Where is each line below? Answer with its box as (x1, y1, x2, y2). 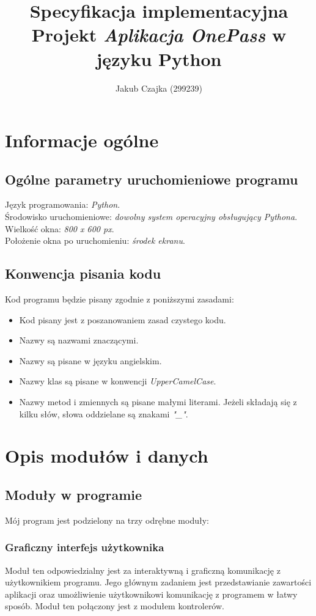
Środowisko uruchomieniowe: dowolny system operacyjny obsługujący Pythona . (5, 210, 298, 223)
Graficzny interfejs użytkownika (5, 540, 164, 555)
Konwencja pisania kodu (5, 264, 161, 283)
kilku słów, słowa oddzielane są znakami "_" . (19, 407, 188, 420)
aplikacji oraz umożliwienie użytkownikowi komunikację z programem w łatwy (5, 587, 298, 600)
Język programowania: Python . (5, 198, 120, 211)
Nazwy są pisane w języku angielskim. (19, 354, 162, 367)
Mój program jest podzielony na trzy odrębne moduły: (5, 513, 209, 526)
